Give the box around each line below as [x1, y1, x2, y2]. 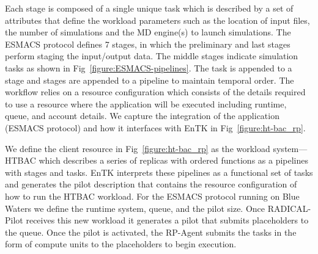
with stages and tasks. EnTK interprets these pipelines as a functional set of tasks [5, 165, 313, 178]
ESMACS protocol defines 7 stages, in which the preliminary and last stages [5, 37, 290, 50]
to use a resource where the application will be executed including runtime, [5, 97, 287, 110]
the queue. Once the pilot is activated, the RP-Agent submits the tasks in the [5, 225, 297, 238]
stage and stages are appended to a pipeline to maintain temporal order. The [5, 73, 294, 86]
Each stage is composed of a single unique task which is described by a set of [5, 2, 294, 14]
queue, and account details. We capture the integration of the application [5, 109, 279, 122]
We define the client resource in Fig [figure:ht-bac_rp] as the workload [5, 142, 270, 154]
